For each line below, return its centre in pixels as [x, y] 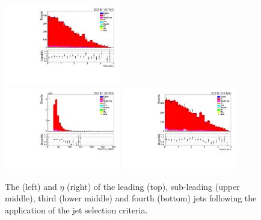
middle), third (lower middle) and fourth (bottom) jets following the [131, 198]
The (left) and [31, 186]
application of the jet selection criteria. [76, 210]
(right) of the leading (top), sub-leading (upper [153, 186]
